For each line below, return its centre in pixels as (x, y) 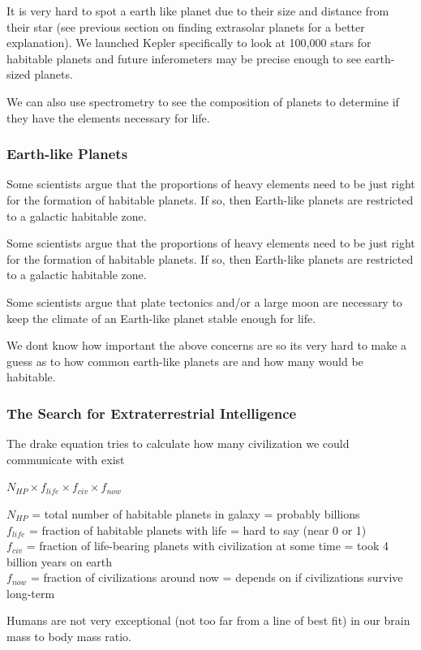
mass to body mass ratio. (69, 637)
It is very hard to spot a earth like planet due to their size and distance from (198, 11)
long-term (31, 593)
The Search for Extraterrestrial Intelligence (152, 413)
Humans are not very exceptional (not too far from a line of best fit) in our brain (208, 620)
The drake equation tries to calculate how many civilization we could (178, 443)
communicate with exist (66, 459)
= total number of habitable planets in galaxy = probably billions (196, 513)
